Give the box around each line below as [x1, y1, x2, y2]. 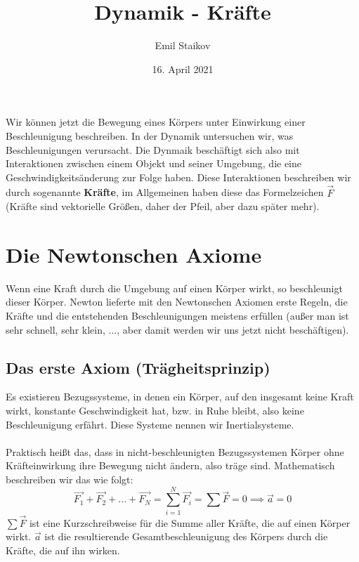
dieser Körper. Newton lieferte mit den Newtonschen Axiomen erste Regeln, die [6, 294, 348, 309]
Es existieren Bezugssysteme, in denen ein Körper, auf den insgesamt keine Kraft [6, 389, 354, 404]
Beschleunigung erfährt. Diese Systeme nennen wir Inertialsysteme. [6, 417, 294, 431]
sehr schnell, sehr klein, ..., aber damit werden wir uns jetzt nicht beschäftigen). [6, 322, 349, 336]
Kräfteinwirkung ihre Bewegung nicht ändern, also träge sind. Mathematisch [6, 458, 335, 473]
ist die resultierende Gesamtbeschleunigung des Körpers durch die [44, 529, 328, 544]
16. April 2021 [152, 61, 214, 76]
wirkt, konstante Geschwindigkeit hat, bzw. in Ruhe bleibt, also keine [6, 403, 304, 417]
